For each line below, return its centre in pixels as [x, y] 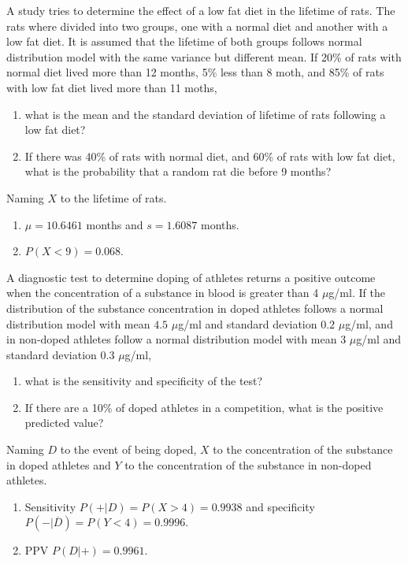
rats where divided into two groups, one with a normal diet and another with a [197, 26]
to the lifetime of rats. [113, 197]
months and [115, 224]
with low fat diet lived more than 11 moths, [112, 87]
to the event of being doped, [128, 449]
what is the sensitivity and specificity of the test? [144, 381]
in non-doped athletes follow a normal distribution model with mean [172, 339]
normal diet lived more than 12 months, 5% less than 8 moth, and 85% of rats [195, 72]
